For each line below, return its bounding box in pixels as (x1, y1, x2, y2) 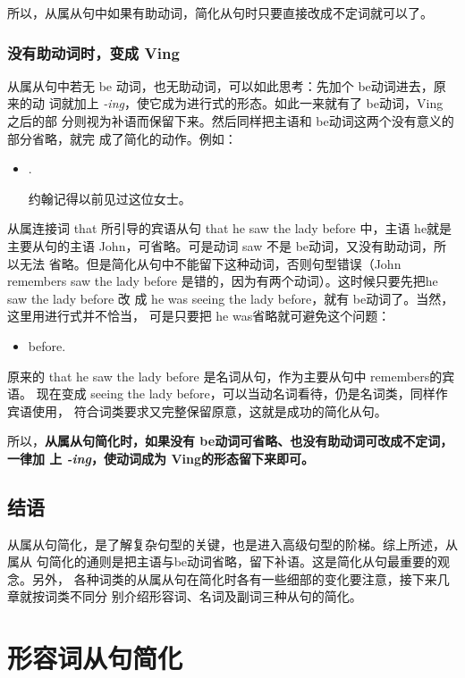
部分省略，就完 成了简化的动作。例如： (7, 129, 237, 147)
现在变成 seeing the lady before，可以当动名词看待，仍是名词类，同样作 (36, 384, 448, 403)
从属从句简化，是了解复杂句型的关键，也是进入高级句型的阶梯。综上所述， (7, 534, 445, 553)
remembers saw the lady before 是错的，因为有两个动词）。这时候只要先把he (7, 272, 438, 290)
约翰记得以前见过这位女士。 (28, 188, 191, 207)
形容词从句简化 (7, 640, 183, 676)
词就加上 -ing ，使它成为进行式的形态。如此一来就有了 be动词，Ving (48, 94, 444, 113)
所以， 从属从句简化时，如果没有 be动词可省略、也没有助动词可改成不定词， (7, 431, 453, 450)
